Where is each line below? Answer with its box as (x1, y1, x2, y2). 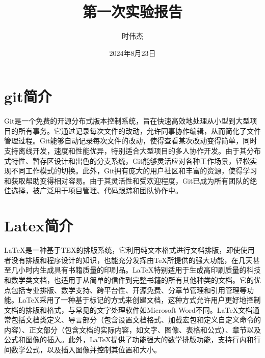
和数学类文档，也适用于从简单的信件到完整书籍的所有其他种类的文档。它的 (4, 274, 254, 285)
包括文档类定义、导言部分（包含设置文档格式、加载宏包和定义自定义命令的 (11, 314, 261, 325)
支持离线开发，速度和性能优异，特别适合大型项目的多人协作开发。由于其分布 (4, 145, 261, 156)
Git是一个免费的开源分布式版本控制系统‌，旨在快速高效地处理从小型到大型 (4, 115, 250, 126)
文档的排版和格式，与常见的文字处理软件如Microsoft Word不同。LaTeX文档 (4, 304, 253, 315)
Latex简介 (4, 215, 73, 236)
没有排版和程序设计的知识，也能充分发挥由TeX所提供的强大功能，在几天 (11, 254, 253, 265)
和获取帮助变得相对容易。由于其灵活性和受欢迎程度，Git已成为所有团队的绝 (4, 175, 257, 186)
